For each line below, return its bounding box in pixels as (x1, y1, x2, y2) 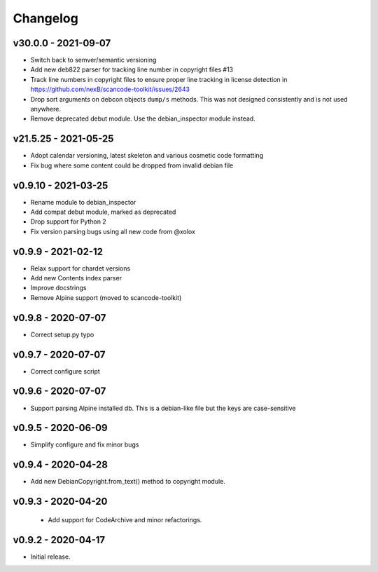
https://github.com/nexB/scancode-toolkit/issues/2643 (30, 85, 190, 94)
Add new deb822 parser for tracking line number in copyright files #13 (30, 65, 234, 74)
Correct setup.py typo (30, 330, 94, 339)
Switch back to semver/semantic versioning (30, 56, 157, 64)
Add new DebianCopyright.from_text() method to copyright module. (30, 477, 225, 486)
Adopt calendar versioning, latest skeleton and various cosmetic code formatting (30, 151, 264, 160)
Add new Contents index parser (30, 274, 122, 282)
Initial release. (30, 552, 71, 561)
